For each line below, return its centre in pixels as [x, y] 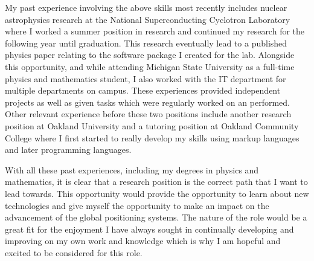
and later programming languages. [68, 150]
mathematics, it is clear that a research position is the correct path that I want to [156, 182]
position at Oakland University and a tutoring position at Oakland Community [152, 125]
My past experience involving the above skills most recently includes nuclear [146, 7]
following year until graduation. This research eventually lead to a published [146, 43]
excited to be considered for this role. [74, 252]
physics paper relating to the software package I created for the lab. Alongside [150, 55]
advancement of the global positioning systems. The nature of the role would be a [156, 217]
